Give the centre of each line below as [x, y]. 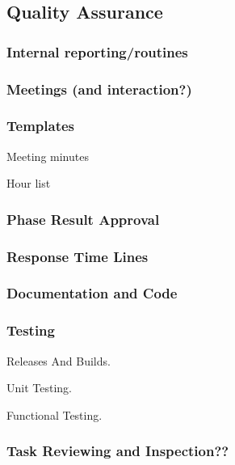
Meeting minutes [48, 156]
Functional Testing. [55, 414]
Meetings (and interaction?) [99, 89]
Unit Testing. [39, 388]
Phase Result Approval [83, 219]
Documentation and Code [92, 293]
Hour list [29, 183]
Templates [40, 126]
